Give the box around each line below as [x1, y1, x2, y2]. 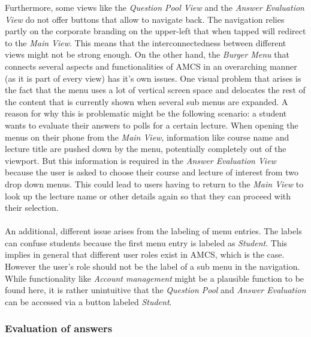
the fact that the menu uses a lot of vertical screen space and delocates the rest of [5, 83, 306, 96]
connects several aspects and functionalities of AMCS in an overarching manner [5, 59, 297, 72]
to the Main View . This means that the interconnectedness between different [5, 36, 286, 49]
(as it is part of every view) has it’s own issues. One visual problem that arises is [5, 71, 301, 84]
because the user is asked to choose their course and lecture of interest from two [5, 166, 298, 178]
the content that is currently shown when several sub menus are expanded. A [5, 95, 288, 108]
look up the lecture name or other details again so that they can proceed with [5, 189, 291, 202]
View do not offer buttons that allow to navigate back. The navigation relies [5, 13, 285, 25]
